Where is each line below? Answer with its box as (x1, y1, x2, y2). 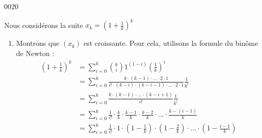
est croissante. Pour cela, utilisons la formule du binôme (84, 38, 258, 48)
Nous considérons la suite (4, 19, 83, 30)
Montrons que (16, 38, 60, 48)
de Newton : (16, 47, 55, 58)
